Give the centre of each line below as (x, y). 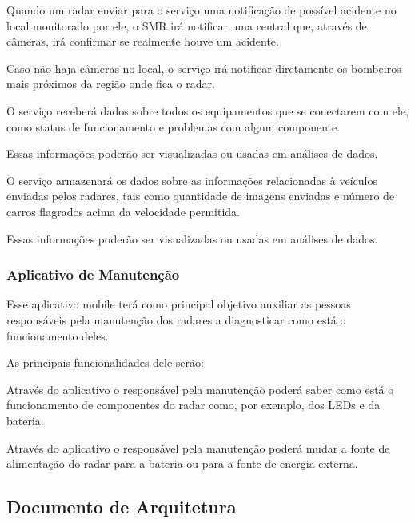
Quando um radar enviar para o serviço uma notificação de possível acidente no (202, 10)
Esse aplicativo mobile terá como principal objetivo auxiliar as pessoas (179, 304)
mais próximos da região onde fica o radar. (111, 84)
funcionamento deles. (58, 335)
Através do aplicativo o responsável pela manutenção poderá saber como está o (200, 389)
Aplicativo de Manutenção (93, 274)
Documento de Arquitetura (122, 507)
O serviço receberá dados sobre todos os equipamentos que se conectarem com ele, (208, 110)
